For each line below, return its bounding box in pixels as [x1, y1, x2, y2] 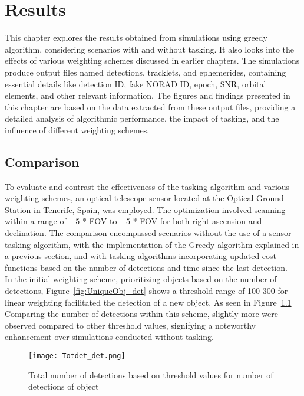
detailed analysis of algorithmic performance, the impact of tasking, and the [5, 112, 279, 125]
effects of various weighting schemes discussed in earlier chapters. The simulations [5, 54, 300, 67]
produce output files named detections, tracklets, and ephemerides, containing [5, 66, 286, 78]
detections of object [28, 380, 99, 392]
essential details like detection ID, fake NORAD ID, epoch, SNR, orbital [5, 77, 266, 90]
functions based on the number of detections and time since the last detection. [5, 261, 288, 273]
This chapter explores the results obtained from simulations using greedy [5, 31, 268, 44]
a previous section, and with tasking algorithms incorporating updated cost [5, 250, 277, 262]
